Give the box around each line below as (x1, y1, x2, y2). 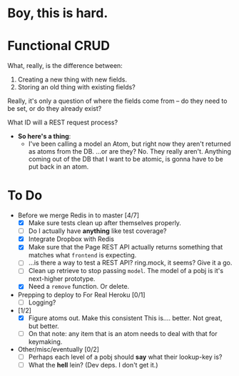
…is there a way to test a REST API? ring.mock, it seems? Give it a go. (28, 259, 233, 267)
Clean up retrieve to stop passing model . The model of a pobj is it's (28, 267, 223, 275)
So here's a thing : (17, 132, 71, 141)
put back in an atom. (28, 162, 89, 171)
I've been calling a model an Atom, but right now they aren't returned (28, 139, 231, 148)
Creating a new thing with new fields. (17, 75, 127, 84)
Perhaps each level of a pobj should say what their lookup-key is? (28, 352, 223, 361)
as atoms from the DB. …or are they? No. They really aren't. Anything (28, 147, 232, 156)
